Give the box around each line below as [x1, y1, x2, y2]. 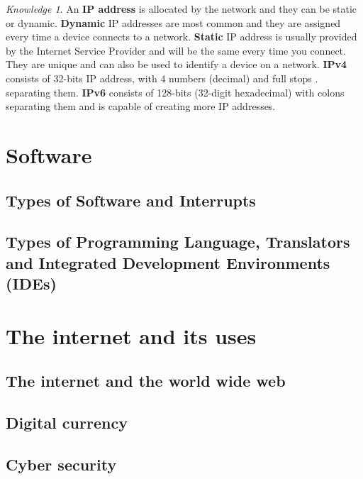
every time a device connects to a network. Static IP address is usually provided [6, 29, 357, 44]
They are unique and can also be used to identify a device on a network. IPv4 [6, 57, 347, 72]
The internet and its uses [6, 321, 257, 350]
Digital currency [6, 412, 128, 434]
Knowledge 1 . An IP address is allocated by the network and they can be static [6, 1, 357, 16]
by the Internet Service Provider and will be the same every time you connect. [6, 43, 346, 57]
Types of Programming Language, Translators [6, 231, 350, 253]
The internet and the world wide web [6, 370, 286, 392]
